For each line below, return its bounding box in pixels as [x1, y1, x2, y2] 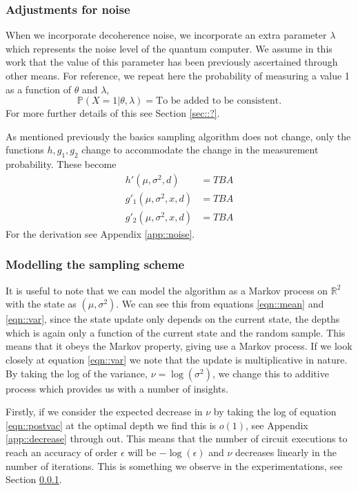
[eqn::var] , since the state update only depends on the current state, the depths [6, 312, 340, 326]
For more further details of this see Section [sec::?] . [6, 106, 220, 120]
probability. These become [6, 157, 117, 171]
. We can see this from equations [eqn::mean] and [116, 296, 324, 311]
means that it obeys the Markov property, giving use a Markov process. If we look [6, 339, 352, 353]
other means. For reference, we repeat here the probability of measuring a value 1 [6, 68, 350, 82]
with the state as [6, 296, 77, 311]
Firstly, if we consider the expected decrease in [6, 404, 203, 419]
